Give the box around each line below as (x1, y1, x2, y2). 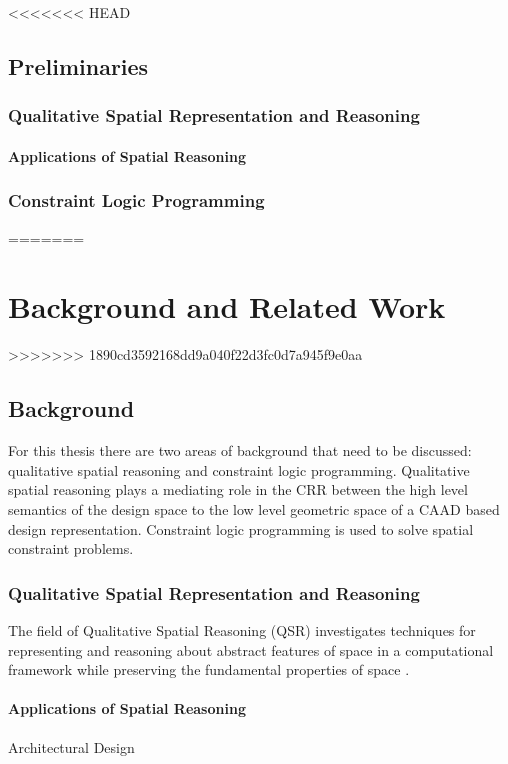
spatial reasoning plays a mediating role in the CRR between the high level (8, 479, 468, 500)
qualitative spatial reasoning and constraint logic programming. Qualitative (8, 459, 470, 480)
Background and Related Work (8, 286, 446, 327)
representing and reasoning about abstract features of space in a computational (8, 639, 494, 660)
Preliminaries (8, 50, 149, 81)
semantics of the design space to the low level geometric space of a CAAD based (8, 498, 500, 519)
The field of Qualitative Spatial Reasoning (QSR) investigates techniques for (8, 619, 476, 640)
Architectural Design (8, 736, 135, 757)
